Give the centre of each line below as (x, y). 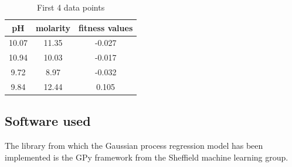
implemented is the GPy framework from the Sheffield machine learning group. (147, 157)
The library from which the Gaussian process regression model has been (134, 146)
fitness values (106, 27)
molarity (53, 27)
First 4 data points (71, 7)
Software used (48, 121)
